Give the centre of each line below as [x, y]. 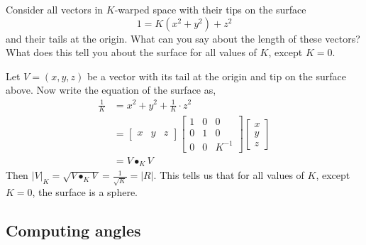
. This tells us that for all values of [229, 175]
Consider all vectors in [55, 9]
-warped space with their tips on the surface [210, 9]
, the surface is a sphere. [85, 192]
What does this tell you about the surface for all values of [131, 52]
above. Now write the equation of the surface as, [111, 90]
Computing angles [73, 230]
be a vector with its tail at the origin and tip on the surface [216, 76]
